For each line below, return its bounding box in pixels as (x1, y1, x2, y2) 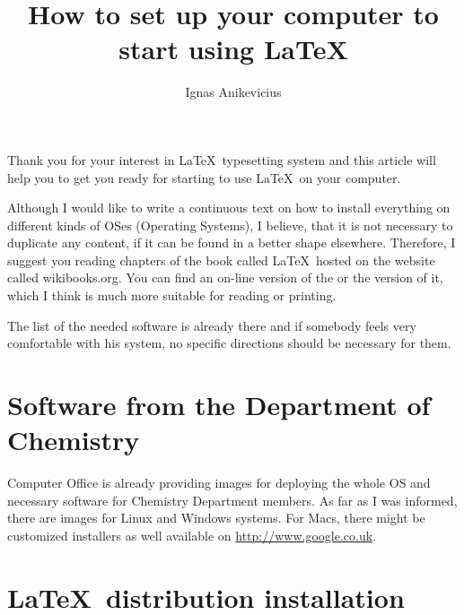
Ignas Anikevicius (185, 82, 282, 101)
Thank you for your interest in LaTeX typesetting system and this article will (7, 150, 436, 169)
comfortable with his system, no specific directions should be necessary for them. (7, 333, 451, 352)
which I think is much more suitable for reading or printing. (7, 286, 337, 305)
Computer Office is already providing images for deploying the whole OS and (7, 473, 431, 492)
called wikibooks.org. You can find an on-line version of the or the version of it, (7, 268, 443, 287)
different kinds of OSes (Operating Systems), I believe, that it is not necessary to (7, 215, 453, 234)
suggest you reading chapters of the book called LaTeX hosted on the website (7, 250, 435, 269)
